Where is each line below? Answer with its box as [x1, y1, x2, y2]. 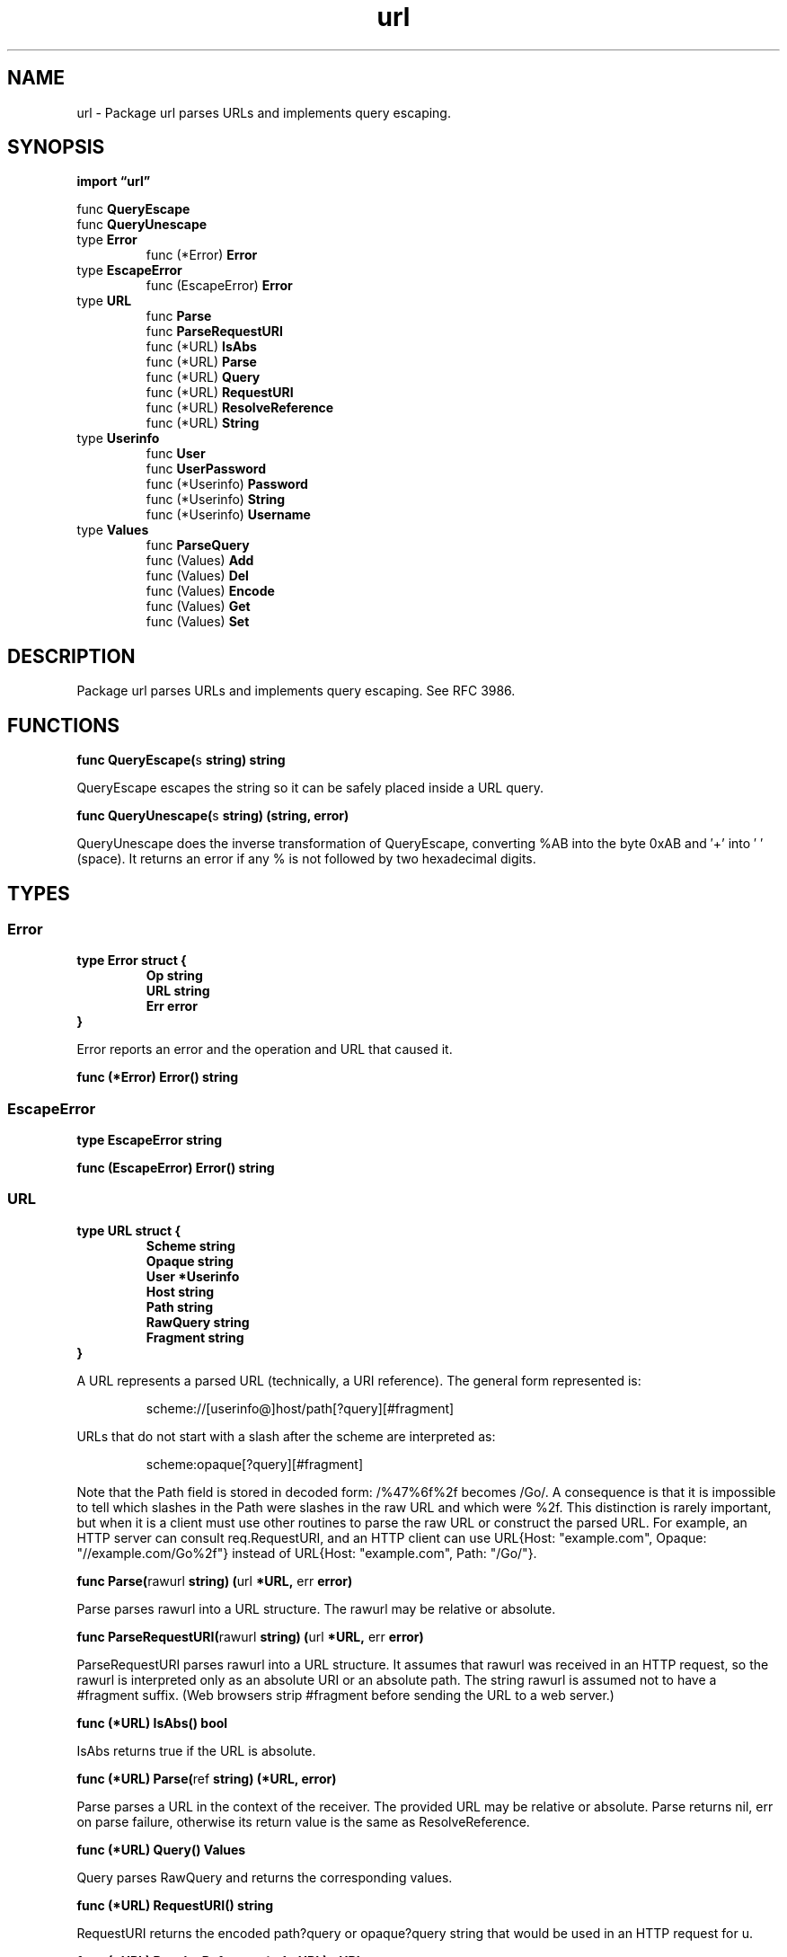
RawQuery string [146, 1314, 250, 1330]
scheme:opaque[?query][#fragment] [146, 1456, 364, 1472]
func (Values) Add [146, 553, 254, 569]
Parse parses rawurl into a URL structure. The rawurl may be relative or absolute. [76, 1600, 556, 1616]
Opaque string [146, 1253, 234, 1269]
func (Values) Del [146, 568, 249, 584]
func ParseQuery [146, 537, 250, 553]
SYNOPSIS [7, 136, 105, 159]
